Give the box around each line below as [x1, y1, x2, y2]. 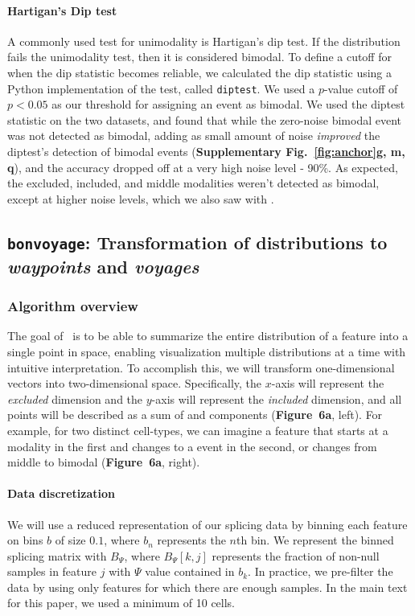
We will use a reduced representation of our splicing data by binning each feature [7, 515, 408, 532]
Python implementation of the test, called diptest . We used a [7, 80, 315, 97]
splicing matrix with [7, 547, 107, 564]
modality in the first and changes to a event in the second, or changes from [7, 437, 377, 454]
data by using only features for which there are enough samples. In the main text [7, 578, 408, 595]
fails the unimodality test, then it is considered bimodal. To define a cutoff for [7, 48, 392, 65]
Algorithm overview [7, 296, 138, 316]
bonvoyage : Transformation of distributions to [7, 229, 388, 254]
